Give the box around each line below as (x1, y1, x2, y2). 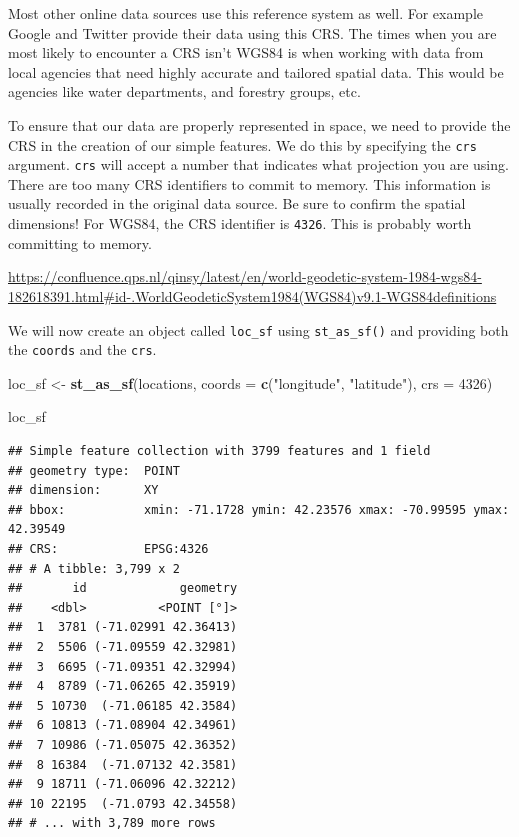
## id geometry (8, 581, 238, 596)
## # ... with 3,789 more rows (8, 816, 216, 831)
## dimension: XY (8, 483, 159, 498)
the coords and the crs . (8, 339, 157, 360)
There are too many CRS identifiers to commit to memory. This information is (8, 173, 491, 194)
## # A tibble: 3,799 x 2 (8, 561, 180, 576)
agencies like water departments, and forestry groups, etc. (8, 81, 361, 102)
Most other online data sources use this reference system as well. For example (8, 3, 483, 23)
